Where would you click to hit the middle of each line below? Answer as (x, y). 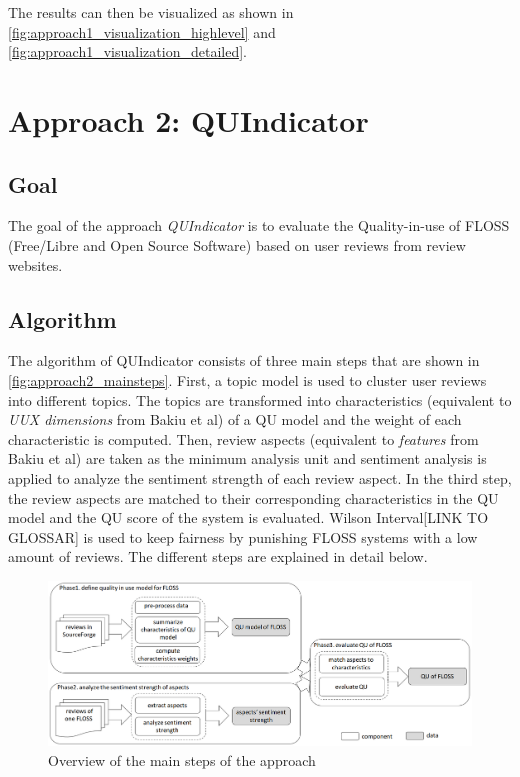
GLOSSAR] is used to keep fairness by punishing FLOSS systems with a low (243, 536)
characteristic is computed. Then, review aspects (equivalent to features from (243, 438)
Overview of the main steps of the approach (182, 759)
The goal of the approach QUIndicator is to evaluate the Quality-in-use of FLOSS (259, 225)
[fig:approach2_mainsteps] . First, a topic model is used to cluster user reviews (247, 379)
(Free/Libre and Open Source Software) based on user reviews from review (237, 244)
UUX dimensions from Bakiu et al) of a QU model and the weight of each (235, 419)
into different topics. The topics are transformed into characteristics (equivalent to (260, 399)
